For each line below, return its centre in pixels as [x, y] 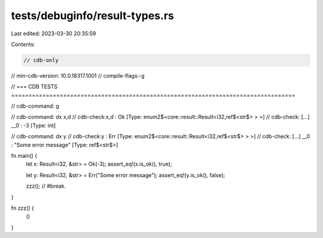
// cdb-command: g [35, 106]
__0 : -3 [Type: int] [33, 125]
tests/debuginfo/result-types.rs [93, 16]
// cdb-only [41, 60]
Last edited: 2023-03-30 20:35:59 [54, 33]
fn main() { [24, 156]
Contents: [23, 44]
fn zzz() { [22, 208]
